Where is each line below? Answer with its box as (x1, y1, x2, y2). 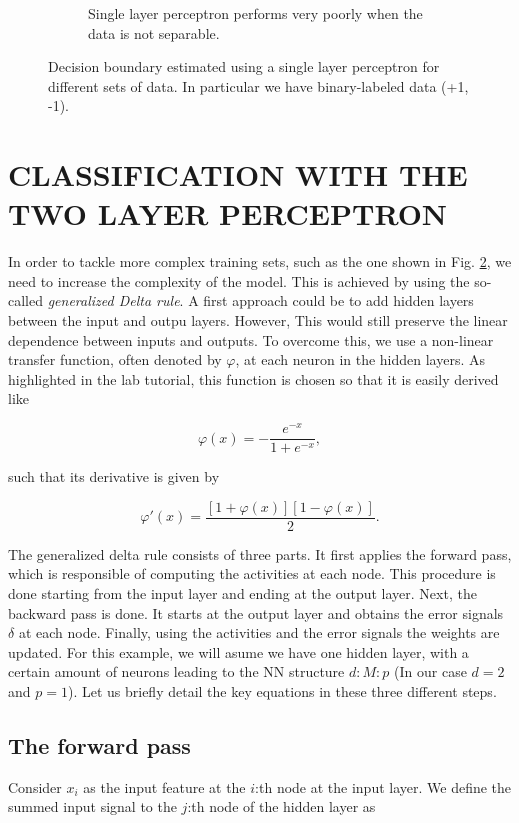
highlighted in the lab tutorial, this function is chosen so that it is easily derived (8, 368, 499, 389)
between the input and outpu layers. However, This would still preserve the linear (8, 310, 508, 331)
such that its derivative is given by (8, 466, 220, 487)
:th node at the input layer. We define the (255, 776, 512, 797)
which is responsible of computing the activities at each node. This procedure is (8, 563, 496, 584)
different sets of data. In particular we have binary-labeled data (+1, (48, 75, 469, 96)
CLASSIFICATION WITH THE (8, 154, 468, 195)
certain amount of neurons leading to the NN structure (8, 661, 345, 682)
